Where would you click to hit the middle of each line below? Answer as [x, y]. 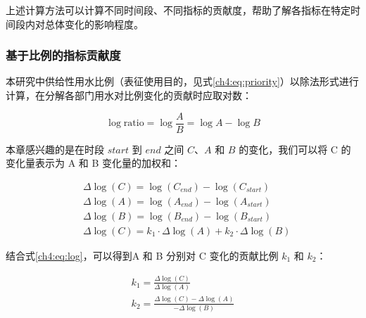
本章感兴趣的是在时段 [55, 149]
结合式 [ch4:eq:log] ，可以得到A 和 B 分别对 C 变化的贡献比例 [142, 255]
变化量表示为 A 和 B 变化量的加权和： [94, 163]
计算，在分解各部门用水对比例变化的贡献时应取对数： [129, 95]
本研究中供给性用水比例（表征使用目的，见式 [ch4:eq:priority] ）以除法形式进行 [182, 81]
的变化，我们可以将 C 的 [295, 149]
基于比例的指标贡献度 [63, 55]
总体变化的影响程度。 [94, 24]
